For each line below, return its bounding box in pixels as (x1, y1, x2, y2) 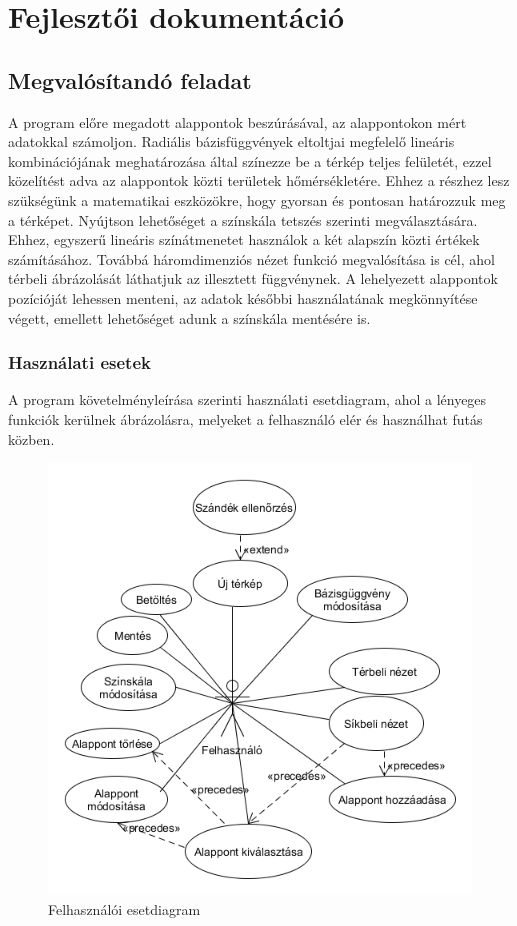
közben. (8, 428, 55, 449)
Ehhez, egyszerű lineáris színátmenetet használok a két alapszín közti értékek (8, 229, 480, 250)
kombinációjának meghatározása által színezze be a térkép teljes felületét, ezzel (8, 150, 492, 171)
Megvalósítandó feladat (8, 64, 252, 95)
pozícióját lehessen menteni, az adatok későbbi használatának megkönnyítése (8, 287, 478, 308)
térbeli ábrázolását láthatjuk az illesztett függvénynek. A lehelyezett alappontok (8, 268, 498, 289)
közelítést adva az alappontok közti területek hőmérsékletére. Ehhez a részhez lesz (8, 170, 510, 191)
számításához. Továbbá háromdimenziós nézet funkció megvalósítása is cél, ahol (8, 248, 495, 269)
